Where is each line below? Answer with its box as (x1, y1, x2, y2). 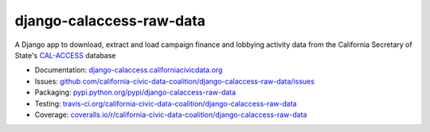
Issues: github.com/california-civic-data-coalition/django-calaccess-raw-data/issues (34, 76, 315, 86)
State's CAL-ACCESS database (14, 50, 116, 60)
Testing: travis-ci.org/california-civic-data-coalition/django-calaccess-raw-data (34, 99, 298, 108)
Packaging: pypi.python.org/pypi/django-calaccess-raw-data (34, 87, 236, 97)
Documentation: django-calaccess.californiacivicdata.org (34, 65, 223, 75)
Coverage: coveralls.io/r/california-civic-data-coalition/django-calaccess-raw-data (34, 110, 307, 119)
